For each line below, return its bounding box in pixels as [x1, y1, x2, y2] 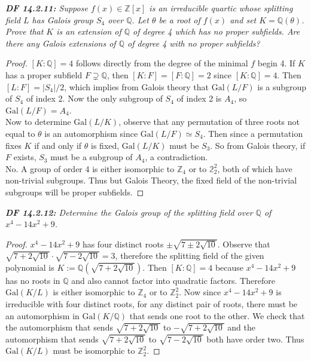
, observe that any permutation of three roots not [118, 115, 300, 128]
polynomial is [5, 261, 54, 273]
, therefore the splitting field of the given [115, 249, 264, 262]
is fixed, [91, 139, 120, 151]
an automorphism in [5, 309, 80, 322]
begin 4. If [257, 57, 295, 69]
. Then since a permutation [203, 127, 303, 139]
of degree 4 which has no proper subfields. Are [133, 25, 300, 38]
